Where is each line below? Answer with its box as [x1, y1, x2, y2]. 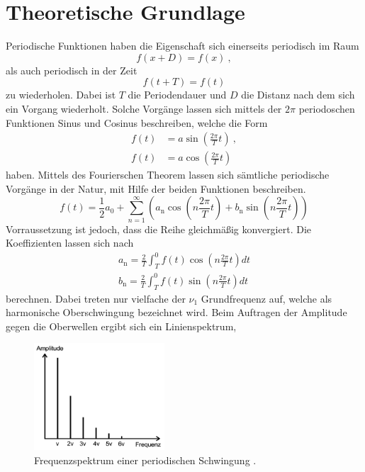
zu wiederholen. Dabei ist [6, 87, 116, 102]
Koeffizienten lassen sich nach [6, 235, 134, 250]
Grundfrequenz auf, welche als [201, 291, 332, 305]
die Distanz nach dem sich [241, 87, 355, 102]
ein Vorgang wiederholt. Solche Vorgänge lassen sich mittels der [6, 101, 282, 116]
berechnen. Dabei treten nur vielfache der [6, 291, 186, 305]
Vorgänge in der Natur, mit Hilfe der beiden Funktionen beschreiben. [6, 181, 306, 196]
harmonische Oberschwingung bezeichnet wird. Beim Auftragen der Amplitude [6, 305, 347, 320]
